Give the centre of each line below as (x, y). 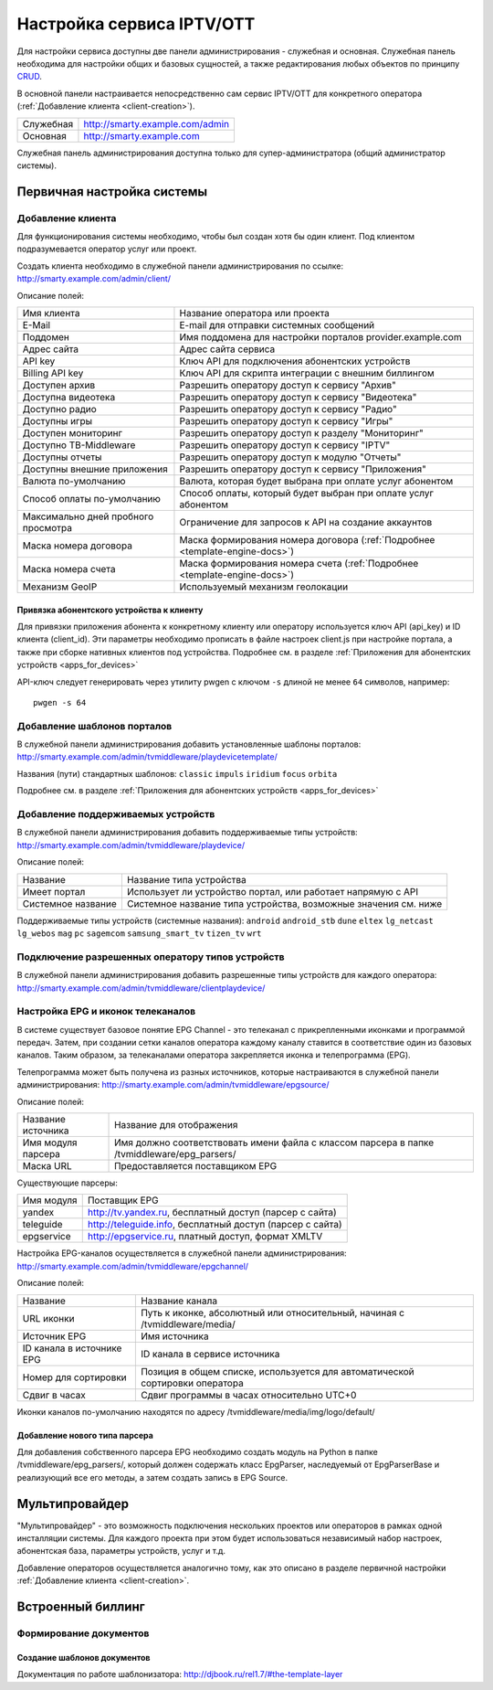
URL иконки (48, 1318)
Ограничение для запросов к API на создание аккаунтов (306, 522)
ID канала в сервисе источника (210, 1354)
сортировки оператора (192, 1383)
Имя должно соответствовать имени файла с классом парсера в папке (274, 1143)
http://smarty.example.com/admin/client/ (94, 279)
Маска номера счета (69, 569)
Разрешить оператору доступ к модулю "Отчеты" (290, 457)
